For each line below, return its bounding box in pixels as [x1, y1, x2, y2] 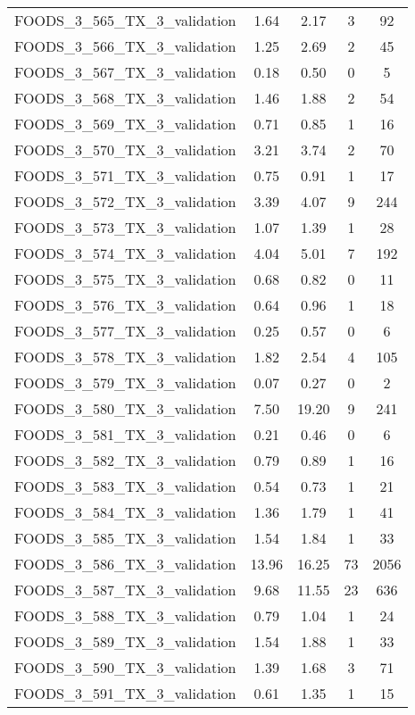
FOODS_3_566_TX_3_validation [14, 36, 237, 56]
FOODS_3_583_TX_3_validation [14, 476, 237, 496]
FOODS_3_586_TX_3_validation [14, 553, 237, 574]
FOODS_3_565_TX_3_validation [14, 10, 237, 30]
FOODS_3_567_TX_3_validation [14, 62, 237, 82]
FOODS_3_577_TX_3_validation [14, 320, 237, 341]
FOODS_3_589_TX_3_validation [14, 631, 237, 652]
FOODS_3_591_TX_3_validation [14, 683, 237, 703]
